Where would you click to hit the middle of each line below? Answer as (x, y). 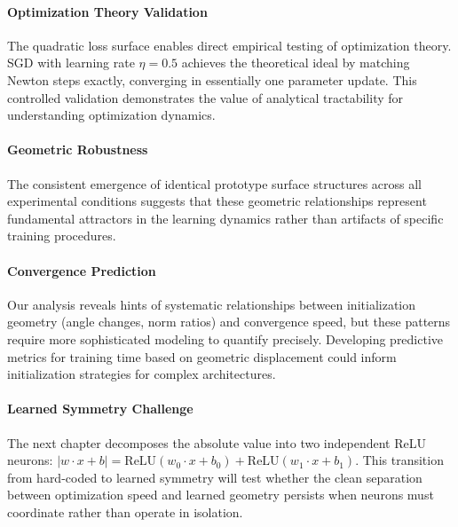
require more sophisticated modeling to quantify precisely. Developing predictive (225, 338)
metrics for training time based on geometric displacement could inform (202, 356)
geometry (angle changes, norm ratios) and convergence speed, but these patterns (229, 322)
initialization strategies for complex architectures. (142, 374)
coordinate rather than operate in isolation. (125, 511)
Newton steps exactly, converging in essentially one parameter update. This (212, 79)
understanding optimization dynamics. (111, 115)
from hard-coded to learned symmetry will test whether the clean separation (215, 477)
